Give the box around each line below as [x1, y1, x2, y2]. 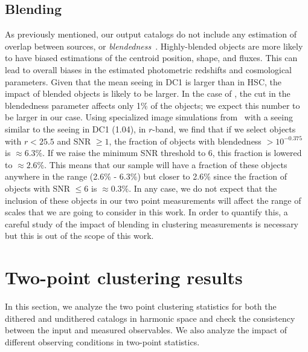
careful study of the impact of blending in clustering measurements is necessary [5, 217, 299, 230]
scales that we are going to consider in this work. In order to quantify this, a [5, 206, 288, 218]
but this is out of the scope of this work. [5, 229, 154, 242]
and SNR [57, 134, 91, 147]
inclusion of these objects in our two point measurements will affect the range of [5, 194, 301, 206]
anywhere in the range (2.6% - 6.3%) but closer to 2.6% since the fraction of [5, 170, 287, 183]
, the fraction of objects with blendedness [109, 134, 261, 147]
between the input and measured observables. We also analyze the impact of [5, 324, 287, 336]
